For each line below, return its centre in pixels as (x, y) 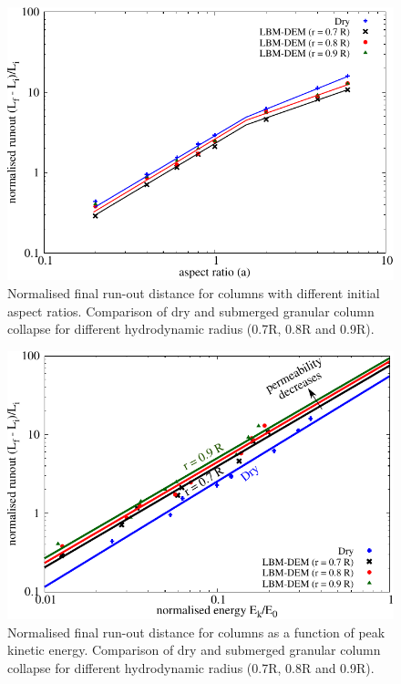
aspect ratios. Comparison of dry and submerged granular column (191, 311)
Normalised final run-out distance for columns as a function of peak (196, 632)
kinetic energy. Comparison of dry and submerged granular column (194, 650)
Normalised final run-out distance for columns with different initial (194, 292)
